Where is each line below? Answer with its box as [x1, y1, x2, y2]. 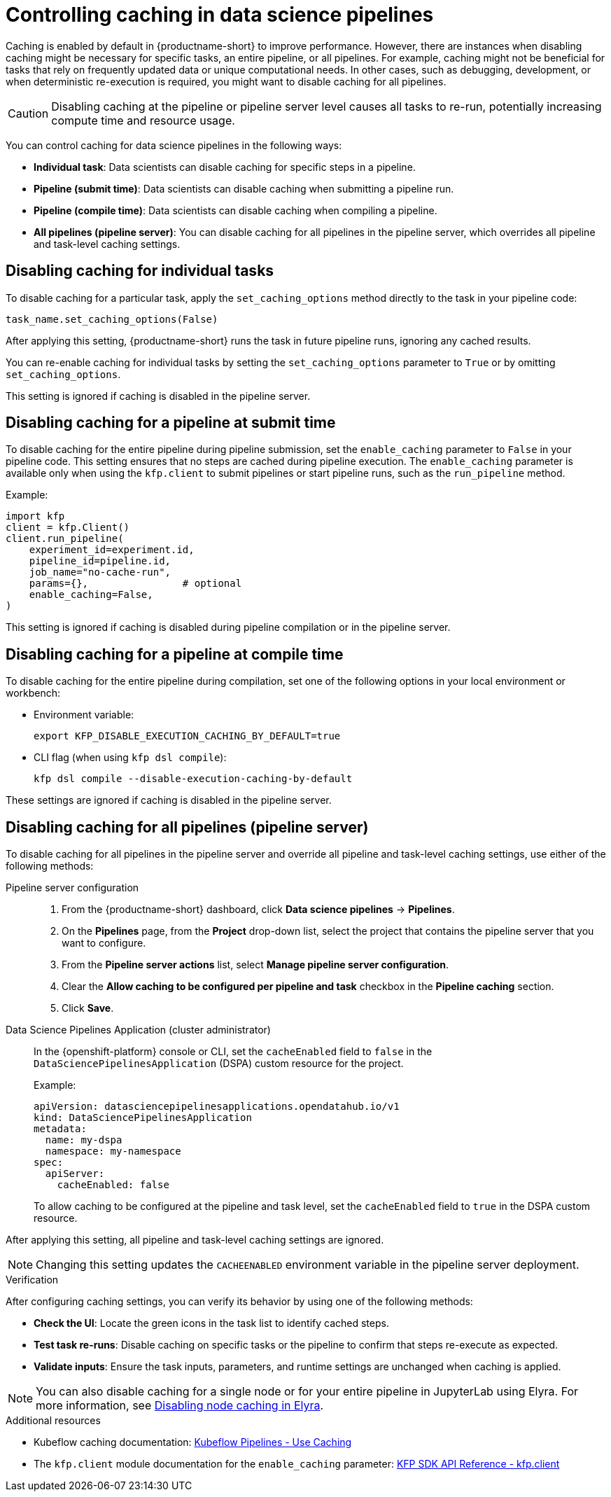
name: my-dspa [45, 1134, 122, 1146]
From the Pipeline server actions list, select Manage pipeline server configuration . [62, 959, 449, 971]
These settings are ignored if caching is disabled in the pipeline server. [6, 794, 332, 807]
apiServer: [45, 1168, 105, 1180]
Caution [8, 106, 49, 120]
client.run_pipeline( [6, 533, 124, 545]
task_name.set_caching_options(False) [6, 313, 218, 325]
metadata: [34, 1123, 87, 1135]
